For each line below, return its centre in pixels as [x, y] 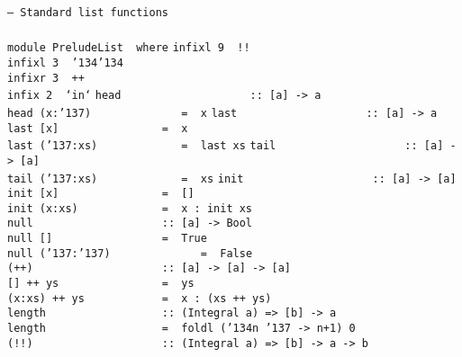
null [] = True [107, 239]
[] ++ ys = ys [101, 284]
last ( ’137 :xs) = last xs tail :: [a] [226, 146]
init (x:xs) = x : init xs [130, 208]
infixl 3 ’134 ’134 [65, 62]
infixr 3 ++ [46, 78]
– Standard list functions [88, 13]
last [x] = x [98, 128]
